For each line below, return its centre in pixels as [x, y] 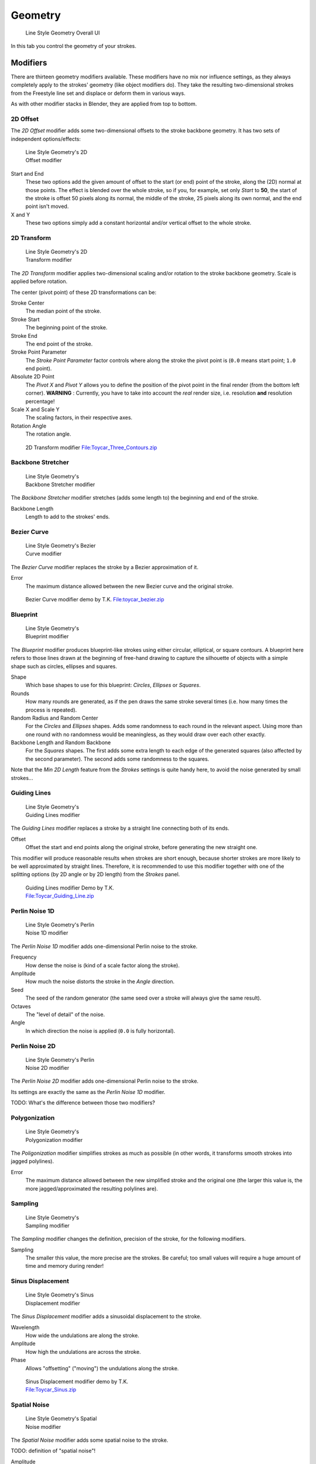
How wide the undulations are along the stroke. [83, 1335]
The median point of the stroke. [63, 311]
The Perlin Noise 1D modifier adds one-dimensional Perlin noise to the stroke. [104, 946]
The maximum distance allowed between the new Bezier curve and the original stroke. [130, 586]
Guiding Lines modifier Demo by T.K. [70, 888]
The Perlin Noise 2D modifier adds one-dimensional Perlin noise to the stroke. [105, 1081]
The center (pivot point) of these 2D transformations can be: [84, 292]
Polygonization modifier [54, 1140]
